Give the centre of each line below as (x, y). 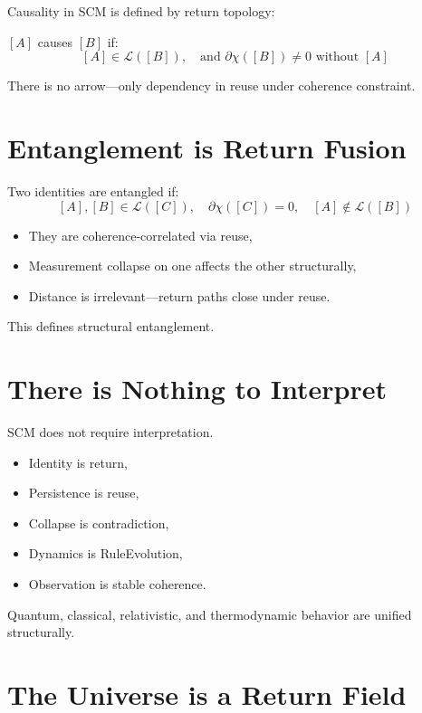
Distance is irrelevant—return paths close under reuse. (179, 295)
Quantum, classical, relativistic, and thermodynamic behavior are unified (210, 614)
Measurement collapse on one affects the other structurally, (192, 266)
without (337, 57)
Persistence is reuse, (84, 493)
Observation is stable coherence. (117, 583)
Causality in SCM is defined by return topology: (141, 11)
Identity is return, (78, 462)
